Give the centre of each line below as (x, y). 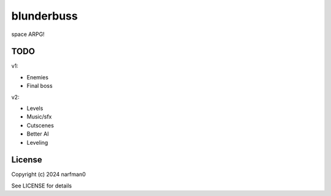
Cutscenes (40, 125)
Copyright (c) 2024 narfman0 (48, 175)
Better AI (38, 134)
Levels (35, 108)
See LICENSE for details (42, 186)
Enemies (38, 77)
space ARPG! (28, 34)
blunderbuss (44, 16)
